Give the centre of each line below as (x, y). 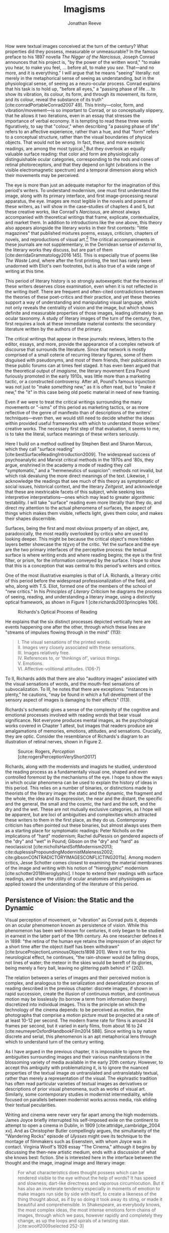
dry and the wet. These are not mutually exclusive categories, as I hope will (83, 809)
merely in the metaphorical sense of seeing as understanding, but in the (80, 78)
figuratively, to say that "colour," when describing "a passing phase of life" (82, 126)
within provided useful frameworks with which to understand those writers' (83, 423)
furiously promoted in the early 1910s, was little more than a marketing (78, 376)
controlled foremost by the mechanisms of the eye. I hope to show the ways (84, 777)
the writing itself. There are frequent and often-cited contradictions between (84, 292)
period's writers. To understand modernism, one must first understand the (82, 190)
